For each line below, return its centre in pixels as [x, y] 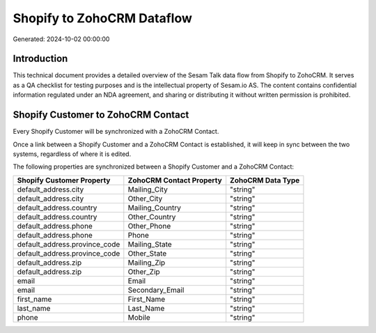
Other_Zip [144, 272]
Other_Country [152, 217]
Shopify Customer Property [64, 180]
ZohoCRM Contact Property [175, 180]
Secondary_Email [156, 290]
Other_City [145, 199]
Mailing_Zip [147, 263]
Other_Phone [149, 226]
